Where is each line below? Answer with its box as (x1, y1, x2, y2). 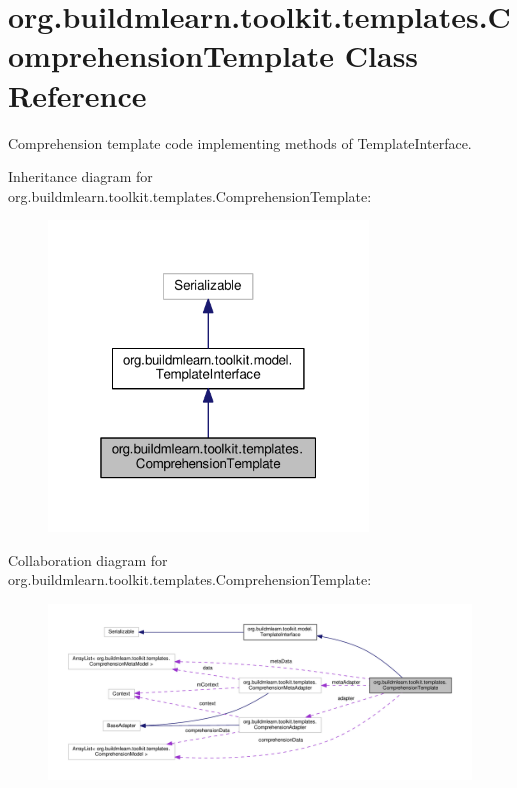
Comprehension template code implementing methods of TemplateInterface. (8, 132, 472, 153)
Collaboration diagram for (8, 549, 168, 570)
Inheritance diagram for (8, 166, 153, 187)
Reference (8, 74, 147, 115)
